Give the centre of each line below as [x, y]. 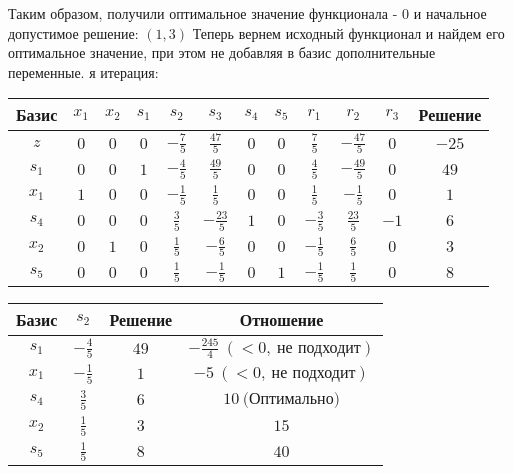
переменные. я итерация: [83, 71]
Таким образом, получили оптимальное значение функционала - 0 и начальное [247, 13]
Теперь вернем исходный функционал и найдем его [348, 32]
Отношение [281, 320]
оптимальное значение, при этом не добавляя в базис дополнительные [222, 52]
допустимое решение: [73, 32]
